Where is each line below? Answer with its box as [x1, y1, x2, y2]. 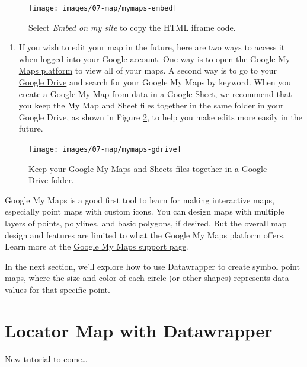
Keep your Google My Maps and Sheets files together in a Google [28, 162, 267, 174]
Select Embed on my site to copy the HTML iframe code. [28, 21, 236, 33]
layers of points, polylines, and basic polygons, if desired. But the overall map [5, 217, 287, 229]
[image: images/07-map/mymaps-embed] [28, 4, 177, 12]
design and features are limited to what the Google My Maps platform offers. [5, 228, 286, 241]
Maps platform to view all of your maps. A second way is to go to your [18, 64, 277, 76]
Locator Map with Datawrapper [5, 318, 273, 342]
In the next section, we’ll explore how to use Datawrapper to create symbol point [5, 260, 300, 272]
